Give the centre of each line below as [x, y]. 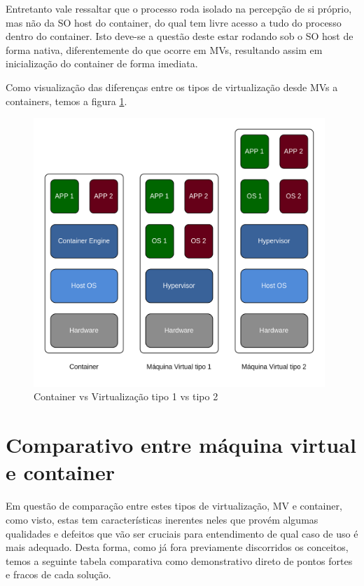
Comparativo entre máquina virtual [181, 445]
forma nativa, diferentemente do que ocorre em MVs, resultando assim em [164, 49]
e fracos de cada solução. [58, 574]
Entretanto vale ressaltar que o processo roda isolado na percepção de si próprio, [179, 8]
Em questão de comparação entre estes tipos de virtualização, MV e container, [174, 506]
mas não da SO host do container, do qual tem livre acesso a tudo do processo [174, 22]
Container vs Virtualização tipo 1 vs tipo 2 [126, 396]
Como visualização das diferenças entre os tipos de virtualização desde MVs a [172, 87]
